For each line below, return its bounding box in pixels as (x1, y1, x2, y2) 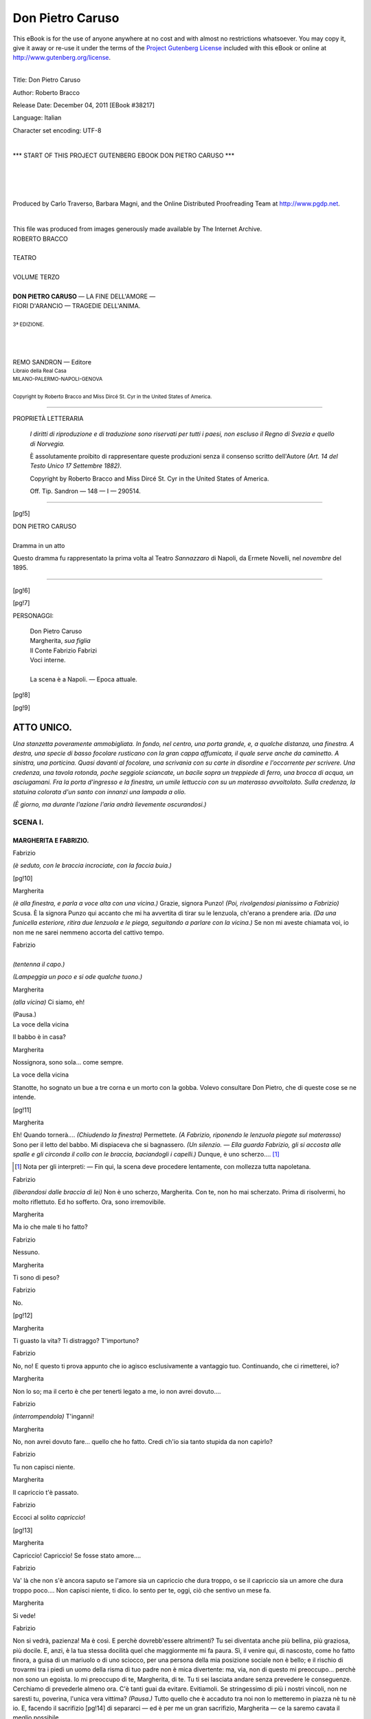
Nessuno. (12, 1248, 41, 1256)
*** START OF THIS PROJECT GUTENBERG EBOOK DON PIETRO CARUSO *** (12, 151, 235, 160)
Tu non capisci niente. (12, 1463, 76, 1471)
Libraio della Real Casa (12, 368, 67, 375)
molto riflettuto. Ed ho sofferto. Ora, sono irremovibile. (12, 1197, 166, 1206)
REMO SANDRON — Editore (12, 358, 92, 366)
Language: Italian (12, 113, 62, 122)
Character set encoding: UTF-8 (12, 126, 102, 134)
